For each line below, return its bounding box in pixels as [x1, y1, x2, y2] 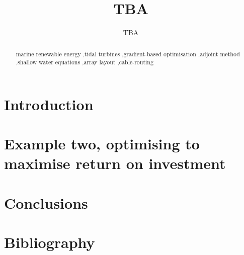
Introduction [4, 94, 94, 114]
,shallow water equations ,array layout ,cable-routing [16, 58, 153, 66]
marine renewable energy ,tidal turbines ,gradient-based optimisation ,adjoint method [16, 49, 240, 58]
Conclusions [4, 192, 88, 213]
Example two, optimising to [4, 133, 200, 154]
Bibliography [4, 232, 95, 252]
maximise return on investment [4, 153, 226, 174]
